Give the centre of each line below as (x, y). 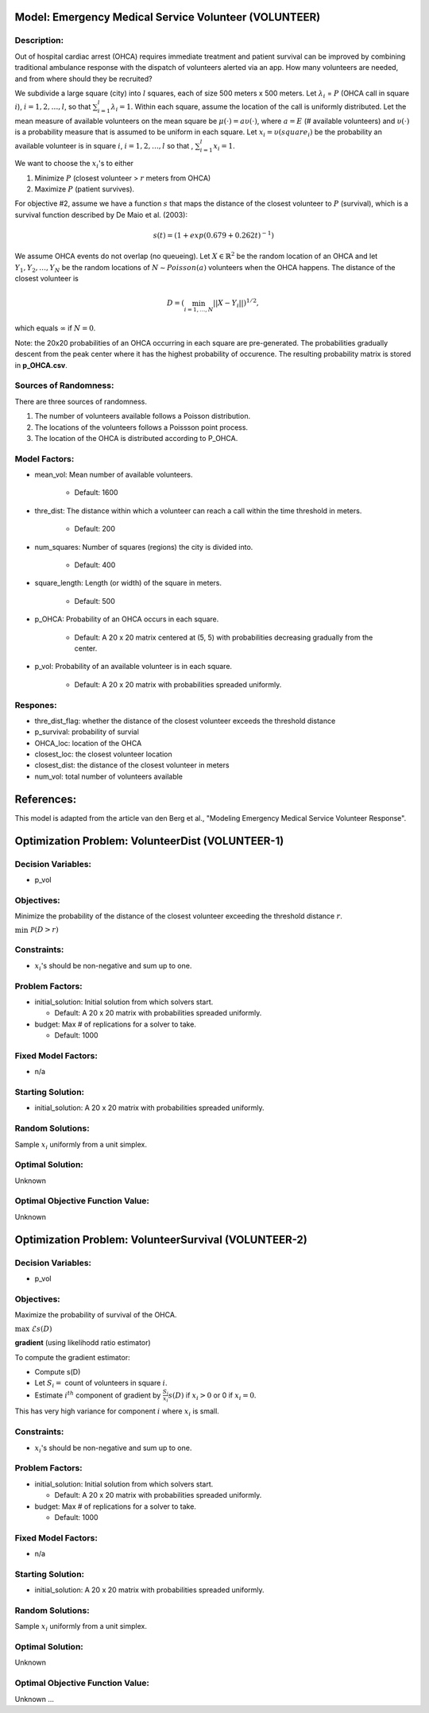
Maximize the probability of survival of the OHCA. (96, 1315)
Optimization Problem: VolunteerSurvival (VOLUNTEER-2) (161, 1239)
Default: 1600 (96, 493)
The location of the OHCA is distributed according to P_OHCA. (136, 438)
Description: (39, 41)
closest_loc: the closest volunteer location (103, 754)
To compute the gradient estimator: (72, 1357)
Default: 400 (95, 565)
